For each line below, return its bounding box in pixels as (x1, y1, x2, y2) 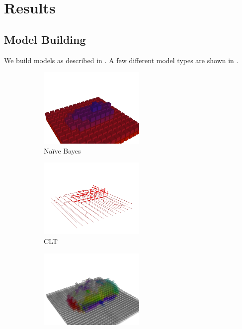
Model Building (4, 31, 86, 47)
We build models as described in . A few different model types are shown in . (4, 55, 239, 65)
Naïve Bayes (44, 145, 81, 156)
